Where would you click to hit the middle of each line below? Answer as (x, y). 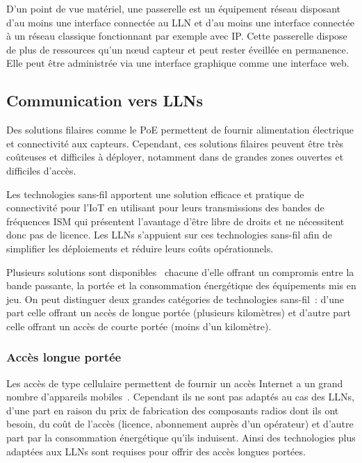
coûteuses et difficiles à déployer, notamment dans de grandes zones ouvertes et (175, 157)
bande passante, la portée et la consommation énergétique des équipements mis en (181, 285)
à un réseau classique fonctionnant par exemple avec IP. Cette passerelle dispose (177, 36)
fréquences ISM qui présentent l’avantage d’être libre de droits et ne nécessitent (175, 221)
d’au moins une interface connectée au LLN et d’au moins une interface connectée (181, 22)
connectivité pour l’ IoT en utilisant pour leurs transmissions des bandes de (165, 208)
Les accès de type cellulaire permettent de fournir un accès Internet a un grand (175, 383)
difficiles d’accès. (41, 170)
